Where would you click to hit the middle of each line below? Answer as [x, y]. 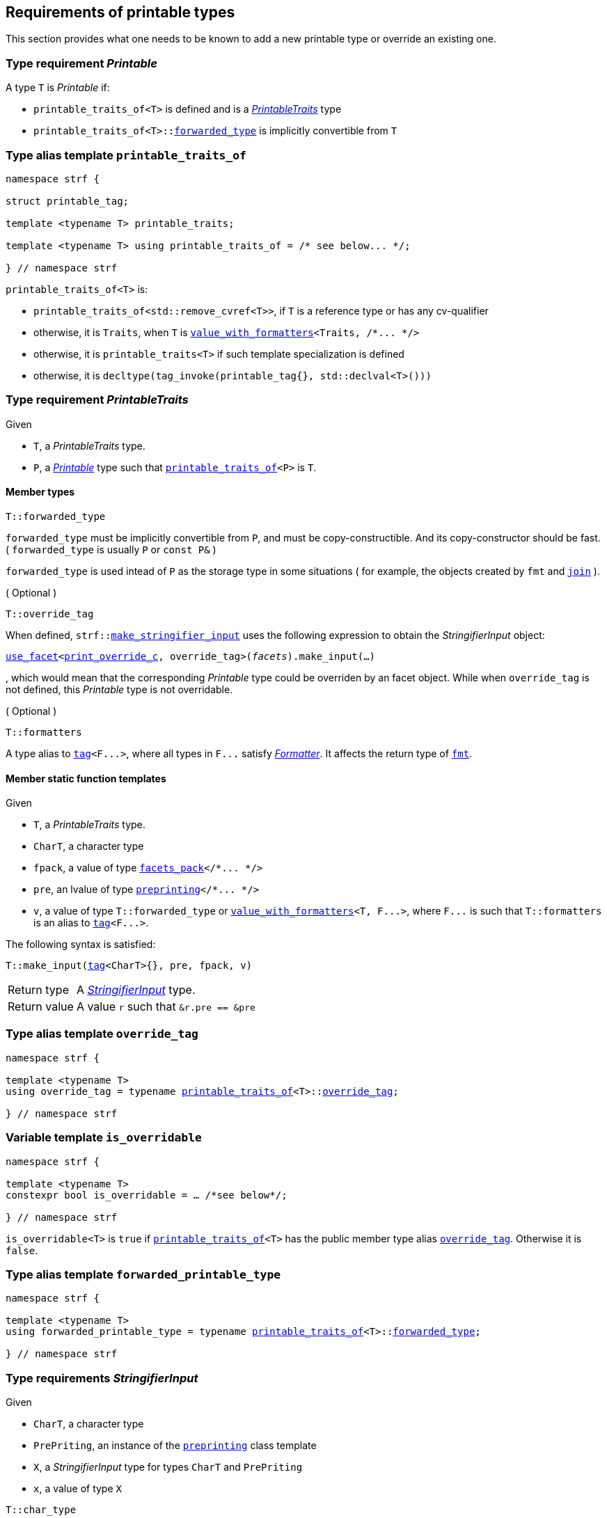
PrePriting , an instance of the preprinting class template [175, 1446]
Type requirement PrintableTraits [97, 400]
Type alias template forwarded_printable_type [143, 1274]
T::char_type [41, 1510]
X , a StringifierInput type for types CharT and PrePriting [168, 1467]
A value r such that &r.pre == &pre [166, 1007]
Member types [40, 492]
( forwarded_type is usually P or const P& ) [111, 549]
